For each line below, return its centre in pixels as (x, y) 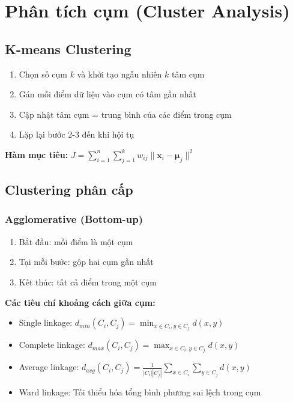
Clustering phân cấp (69, 190)
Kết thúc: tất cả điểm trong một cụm (88, 282)
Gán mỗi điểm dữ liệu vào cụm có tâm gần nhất (108, 94)
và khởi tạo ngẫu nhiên (119, 74)
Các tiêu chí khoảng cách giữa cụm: (80, 302)
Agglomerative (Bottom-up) (74, 219)
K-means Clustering (68, 48)
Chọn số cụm (43, 74)
